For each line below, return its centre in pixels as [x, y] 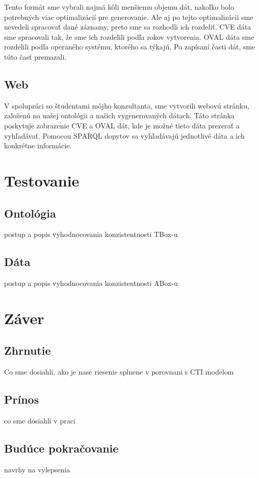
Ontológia [30, 213]
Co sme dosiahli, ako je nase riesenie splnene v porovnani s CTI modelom [119, 372]
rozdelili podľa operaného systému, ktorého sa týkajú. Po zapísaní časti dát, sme [130, 47]
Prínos [22, 399]
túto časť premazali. [35, 56]
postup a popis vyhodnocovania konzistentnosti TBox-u [91, 234]
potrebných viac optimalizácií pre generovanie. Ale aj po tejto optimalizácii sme [129, 17]
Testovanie [42, 180]
